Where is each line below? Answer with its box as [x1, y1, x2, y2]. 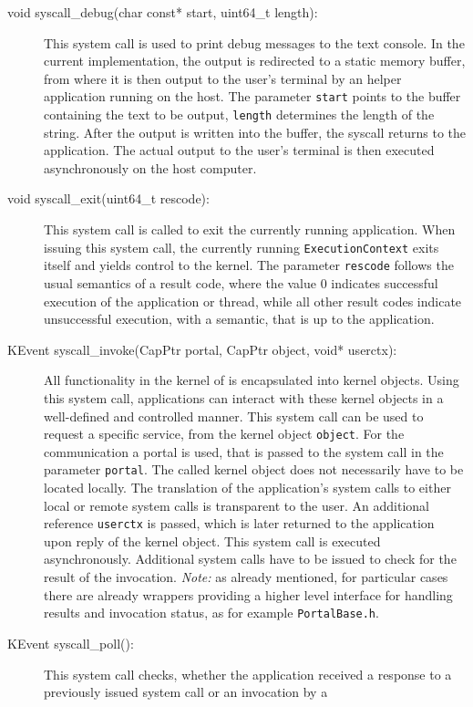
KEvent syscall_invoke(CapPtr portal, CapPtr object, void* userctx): [7, 339, 397, 359]
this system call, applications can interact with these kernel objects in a [44, 388, 444, 407]
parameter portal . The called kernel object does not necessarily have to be [44, 460, 464, 479]
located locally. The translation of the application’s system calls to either [44, 478, 451, 497]
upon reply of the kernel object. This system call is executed [44, 531, 381, 550]
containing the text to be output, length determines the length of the [44, 105, 435, 124]
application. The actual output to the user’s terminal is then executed [44, 140, 435, 160]
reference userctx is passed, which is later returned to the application [44, 514, 435, 533]
